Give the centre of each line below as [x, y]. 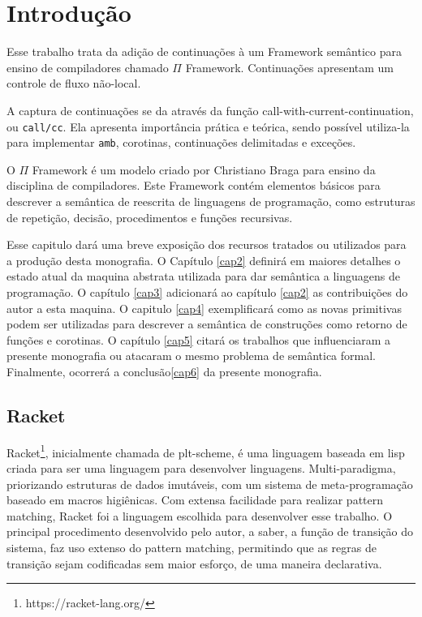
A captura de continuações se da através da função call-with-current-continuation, [210, 110]
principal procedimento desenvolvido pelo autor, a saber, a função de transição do [210, 531]
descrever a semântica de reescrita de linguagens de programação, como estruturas [211, 201]
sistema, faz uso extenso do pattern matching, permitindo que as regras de [192, 547]
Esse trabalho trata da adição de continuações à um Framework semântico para [204, 51]
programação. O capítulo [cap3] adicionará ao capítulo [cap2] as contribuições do [207, 291]
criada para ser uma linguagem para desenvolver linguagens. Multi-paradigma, [201, 467]
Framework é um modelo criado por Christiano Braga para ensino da [204, 169]
